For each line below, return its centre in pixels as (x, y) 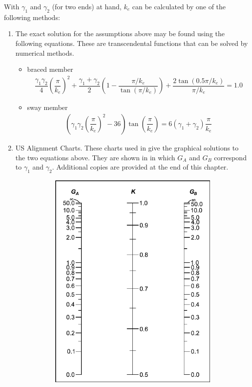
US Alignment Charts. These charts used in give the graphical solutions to (127, 147)
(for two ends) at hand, (87, 6)
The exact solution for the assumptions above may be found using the (120, 33)
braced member (50, 69)
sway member (47, 107)
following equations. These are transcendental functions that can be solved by (132, 43)
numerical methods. (45, 53)
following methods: (32, 17)
